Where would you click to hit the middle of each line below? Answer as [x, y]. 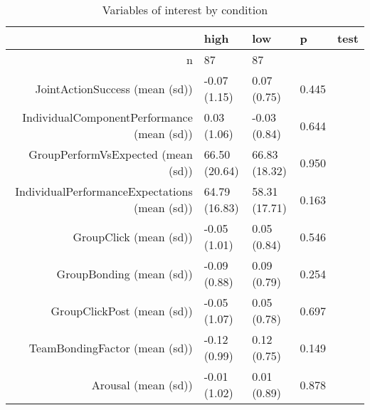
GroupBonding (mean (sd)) [125, 273]
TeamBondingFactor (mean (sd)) [111, 347]
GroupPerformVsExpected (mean [111, 154]
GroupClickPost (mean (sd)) [122, 310]
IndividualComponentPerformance [107, 117]
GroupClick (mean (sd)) [133, 236]
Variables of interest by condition [185, 10]
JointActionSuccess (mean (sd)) [114, 88]
